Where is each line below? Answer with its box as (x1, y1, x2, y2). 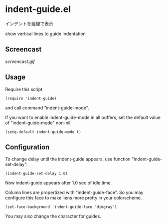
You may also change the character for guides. (5, 213, 101, 219)
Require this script (5, 86, 43, 92)
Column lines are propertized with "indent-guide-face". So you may (5, 189, 144, 195)
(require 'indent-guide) (5, 96, 57, 101)
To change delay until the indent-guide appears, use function (5, 156, 131, 162)
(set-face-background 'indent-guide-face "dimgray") (5, 204, 117, 209)
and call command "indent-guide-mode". (5, 104, 89, 110)
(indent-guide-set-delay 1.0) (5, 171, 68, 176)
